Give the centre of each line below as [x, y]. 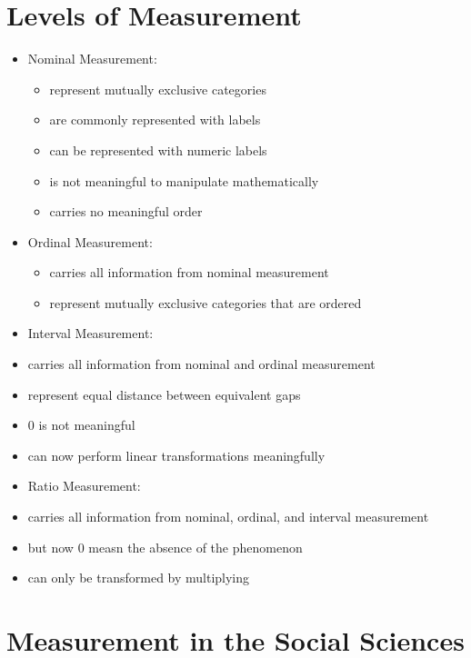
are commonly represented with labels [155, 120]
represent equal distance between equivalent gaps [164, 394]
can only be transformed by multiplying [139, 578]
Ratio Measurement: [84, 486]
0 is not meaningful [81, 425]
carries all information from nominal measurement [189, 272]
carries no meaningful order [126, 211]
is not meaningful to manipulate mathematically [184, 180]
